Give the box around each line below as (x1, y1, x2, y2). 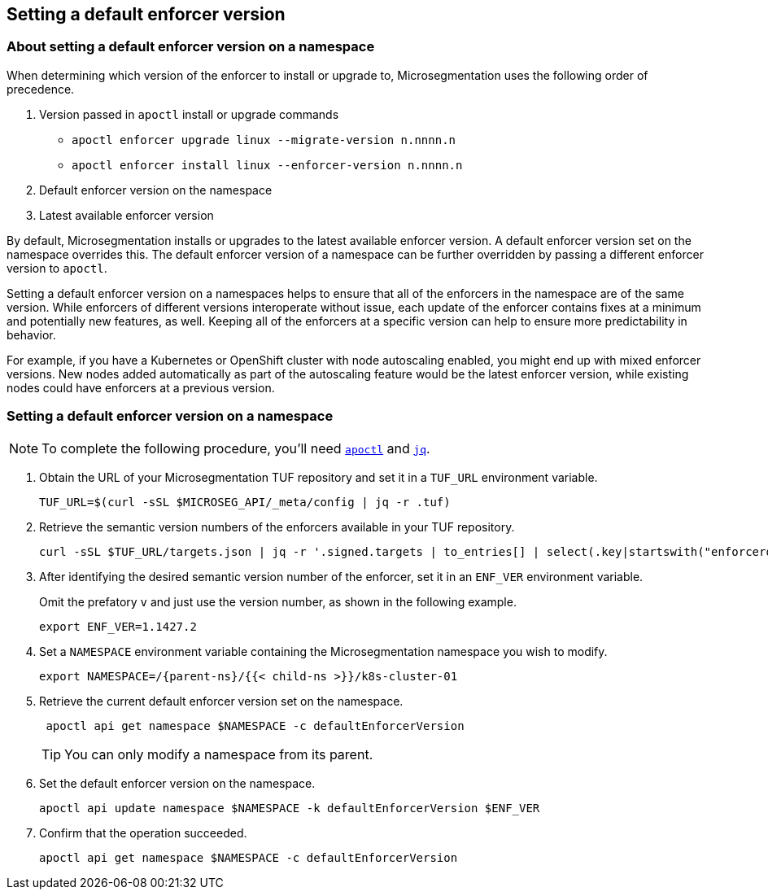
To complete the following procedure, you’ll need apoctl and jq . (41, 439, 430, 457)
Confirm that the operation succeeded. (39, 825, 247, 840)
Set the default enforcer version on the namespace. (39, 776, 316, 790)
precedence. (7, 81, 75, 96)
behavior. (7, 327, 56, 342)
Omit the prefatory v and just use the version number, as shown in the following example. (39, 594, 517, 609)
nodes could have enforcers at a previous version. (7, 380, 275, 395)
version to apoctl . (7, 260, 107, 275)
